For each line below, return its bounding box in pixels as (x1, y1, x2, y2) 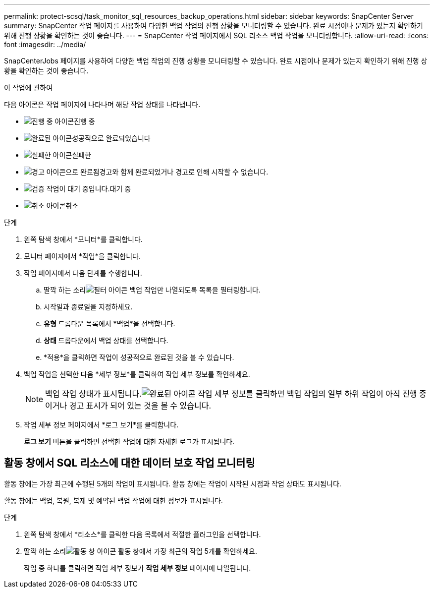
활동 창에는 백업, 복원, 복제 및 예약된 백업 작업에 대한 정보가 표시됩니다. (4, 496, 223, 505)
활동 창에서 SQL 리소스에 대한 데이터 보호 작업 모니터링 (4, 457, 255, 470)
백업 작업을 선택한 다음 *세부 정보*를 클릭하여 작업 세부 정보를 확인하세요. (24, 370, 250, 378)
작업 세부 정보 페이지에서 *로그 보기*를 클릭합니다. (24, 420, 179, 429)
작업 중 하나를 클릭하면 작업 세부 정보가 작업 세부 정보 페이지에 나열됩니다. (24, 563, 251, 572)
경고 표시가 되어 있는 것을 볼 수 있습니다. (69, 401, 212, 411)
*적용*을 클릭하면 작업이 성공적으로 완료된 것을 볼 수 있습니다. (44, 353, 234, 361)
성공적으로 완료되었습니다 (72, 134, 151, 142)
